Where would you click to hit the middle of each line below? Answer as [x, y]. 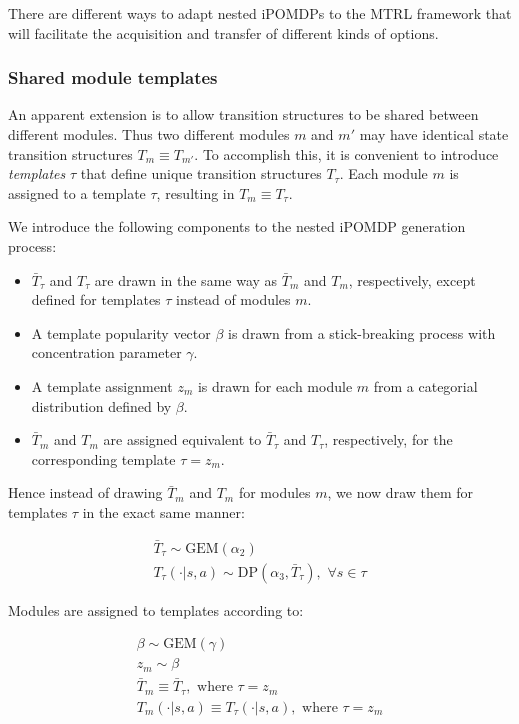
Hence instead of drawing [85, 492]
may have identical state [434, 134]
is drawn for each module [275, 385]
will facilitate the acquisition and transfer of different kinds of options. [223, 32]
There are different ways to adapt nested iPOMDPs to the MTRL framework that [260, 13]
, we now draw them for [400, 492]
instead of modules [233, 299]
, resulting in [195, 192]
